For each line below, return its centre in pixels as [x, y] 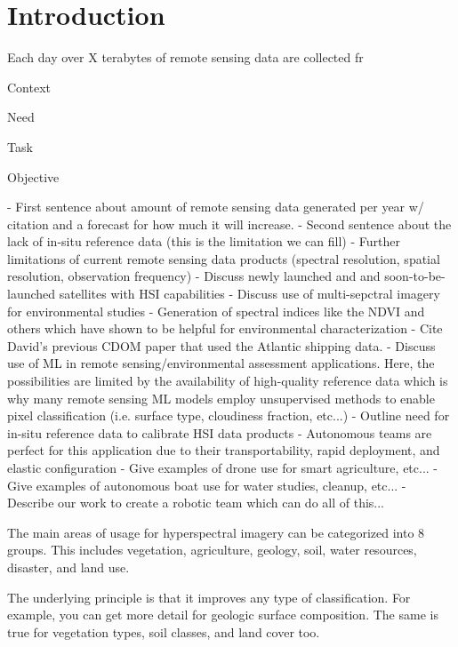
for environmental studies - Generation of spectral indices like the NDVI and [216, 311]
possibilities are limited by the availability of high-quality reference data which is [228, 381]
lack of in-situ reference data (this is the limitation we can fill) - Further [204, 241]
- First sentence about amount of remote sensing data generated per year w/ [216, 207]
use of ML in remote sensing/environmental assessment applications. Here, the [221, 363]
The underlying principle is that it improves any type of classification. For [209, 597]
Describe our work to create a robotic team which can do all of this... [196, 503]
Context [29, 87]
